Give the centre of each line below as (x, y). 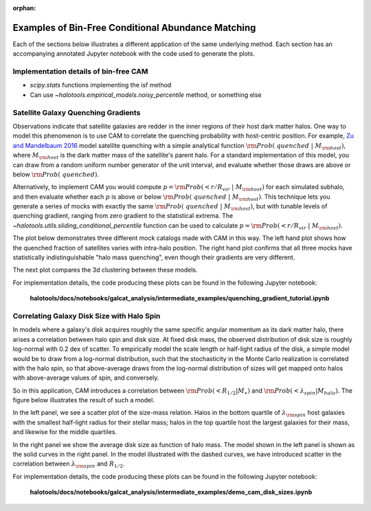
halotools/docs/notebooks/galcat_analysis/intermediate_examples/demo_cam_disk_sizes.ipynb (171, 492)
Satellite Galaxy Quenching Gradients (77, 112)
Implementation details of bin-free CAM (80, 72)
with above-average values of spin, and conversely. (86, 378)
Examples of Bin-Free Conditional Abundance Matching (134, 28)
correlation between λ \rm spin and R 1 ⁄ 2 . (69, 465)
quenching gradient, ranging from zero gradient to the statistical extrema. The (123, 216)
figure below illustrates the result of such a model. (83, 400)
